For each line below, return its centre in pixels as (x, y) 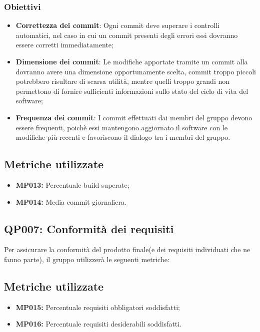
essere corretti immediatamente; (64, 45)
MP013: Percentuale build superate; (72, 184)
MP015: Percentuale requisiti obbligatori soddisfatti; (98, 307)
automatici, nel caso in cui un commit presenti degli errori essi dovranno (127, 35)
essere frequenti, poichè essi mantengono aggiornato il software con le (122, 127)
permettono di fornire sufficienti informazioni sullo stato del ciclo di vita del (132, 91)
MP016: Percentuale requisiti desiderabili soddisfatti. (99, 324)
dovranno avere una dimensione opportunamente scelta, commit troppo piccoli (136, 71)
